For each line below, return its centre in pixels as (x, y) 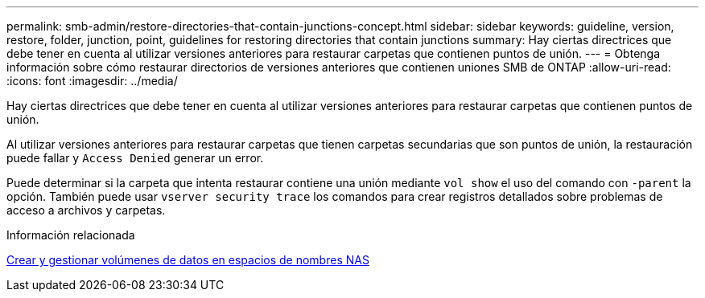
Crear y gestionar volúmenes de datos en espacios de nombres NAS (188, 260)
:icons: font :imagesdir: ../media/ (92, 81)
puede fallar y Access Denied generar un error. (135, 158)
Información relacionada (71, 235)
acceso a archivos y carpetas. (86, 210)
